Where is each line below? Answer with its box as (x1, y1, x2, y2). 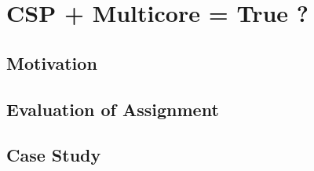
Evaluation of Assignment (6, 96, 219, 121)
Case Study (6, 143, 101, 167)
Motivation (6, 50, 97, 75)
